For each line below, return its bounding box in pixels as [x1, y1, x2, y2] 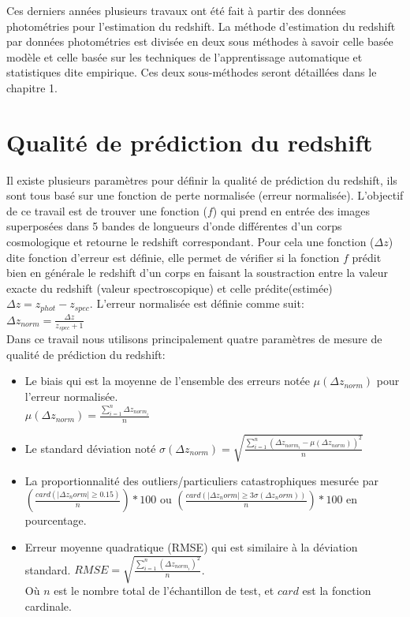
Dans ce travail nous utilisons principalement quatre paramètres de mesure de [6, 331, 382, 347]
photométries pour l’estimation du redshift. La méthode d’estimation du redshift [6, 17, 396, 34]
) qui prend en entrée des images [212, 202, 371, 219]
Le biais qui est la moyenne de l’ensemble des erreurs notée [24, 372, 310, 389]
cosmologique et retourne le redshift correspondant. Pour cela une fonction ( [6, 234, 375, 250]
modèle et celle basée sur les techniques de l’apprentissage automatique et [6, 48, 363, 65]
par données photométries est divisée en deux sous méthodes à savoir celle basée [6, 33, 393, 50]
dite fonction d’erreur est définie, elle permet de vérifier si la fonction [6, 249, 340, 265]
